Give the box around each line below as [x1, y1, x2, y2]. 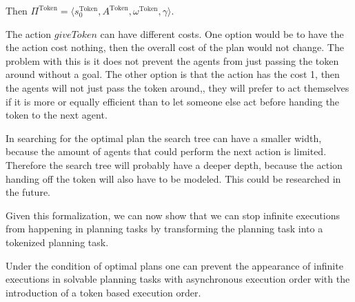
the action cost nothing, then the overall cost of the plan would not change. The [6, 40, 344, 54]
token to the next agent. [6, 108, 108, 122]
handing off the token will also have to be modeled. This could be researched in [6, 171, 341, 185]
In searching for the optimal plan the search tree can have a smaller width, [6, 130, 322, 145]
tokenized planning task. [6, 234, 109, 249]
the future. [6, 185, 51, 199]
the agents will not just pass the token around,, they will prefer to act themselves [6, 80, 349, 94]
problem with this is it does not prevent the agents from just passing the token [6, 53, 339, 68]
